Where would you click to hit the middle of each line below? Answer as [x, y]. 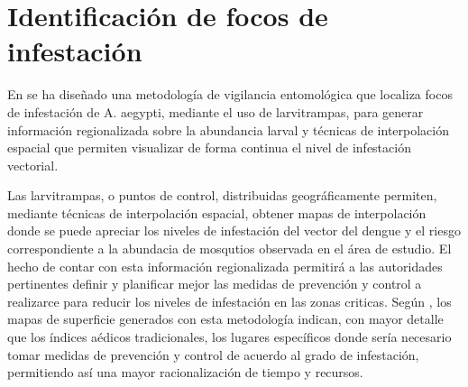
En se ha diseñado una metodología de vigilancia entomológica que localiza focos [230, 94]
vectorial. [33, 165]
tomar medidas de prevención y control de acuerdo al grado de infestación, [213, 354]
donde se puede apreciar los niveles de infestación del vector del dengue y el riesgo [234, 230]
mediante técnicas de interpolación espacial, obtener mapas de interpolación [217, 212]
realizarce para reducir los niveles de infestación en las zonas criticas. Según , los [229, 301]
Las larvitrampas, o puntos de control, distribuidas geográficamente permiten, [222, 195]
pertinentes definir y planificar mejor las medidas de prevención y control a [215, 284]
